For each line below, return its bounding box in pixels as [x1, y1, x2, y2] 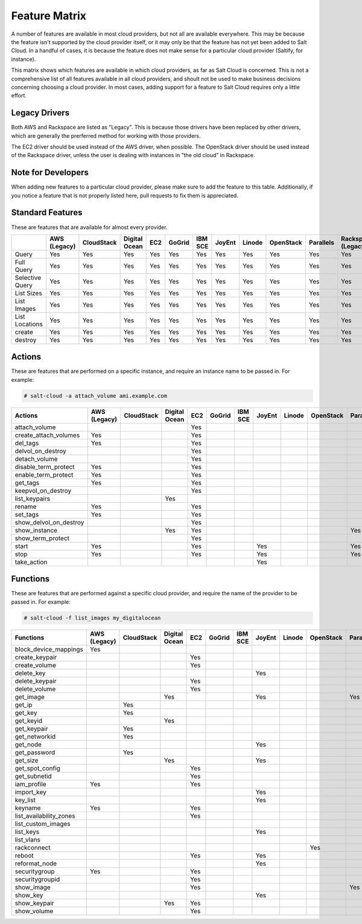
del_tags [14, 439, 39, 447]
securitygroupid [14, 875, 60, 884]
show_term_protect [14, 534, 69, 542]
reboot [14, 851, 34, 859]
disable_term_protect [14, 462, 75, 471]
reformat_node [14, 859, 57, 867]
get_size [14, 756, 39, 764]
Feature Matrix [11, 9, 87, 22]
